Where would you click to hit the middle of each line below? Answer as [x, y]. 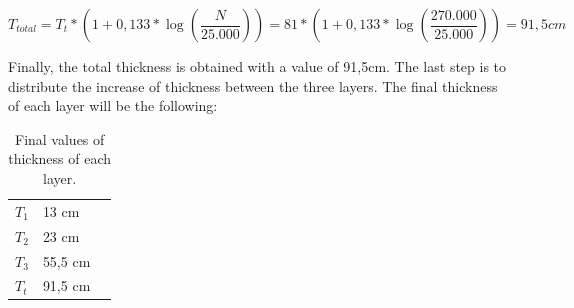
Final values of [59, 138]
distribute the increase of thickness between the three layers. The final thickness [253, 85]
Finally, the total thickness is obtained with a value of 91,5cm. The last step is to [257, 66]
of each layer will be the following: [113, 105]
